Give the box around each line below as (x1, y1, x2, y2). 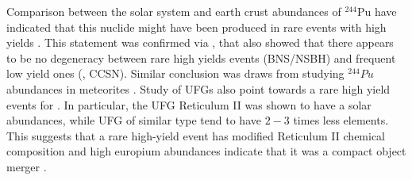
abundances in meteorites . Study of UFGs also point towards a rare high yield (6, 80, 391, 97)
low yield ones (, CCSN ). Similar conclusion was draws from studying (6, 65, 345, 82)
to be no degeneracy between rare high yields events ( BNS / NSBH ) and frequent (6, 49, 396, 66)
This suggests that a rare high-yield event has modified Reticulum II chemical (6, 127, 386, 144)
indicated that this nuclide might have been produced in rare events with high (6, 18, 387, 35)
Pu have (356, 3, 397, 19)
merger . (6, 158, 47, 174)
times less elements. (293, 112, 389, 128)
